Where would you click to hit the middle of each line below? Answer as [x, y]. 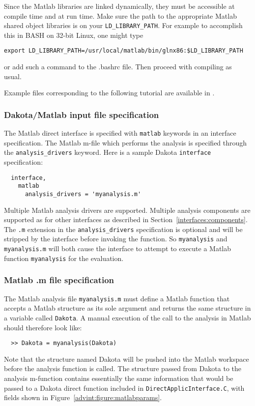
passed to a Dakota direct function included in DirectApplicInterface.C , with [124, 388]
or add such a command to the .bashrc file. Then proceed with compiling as [118, 67]
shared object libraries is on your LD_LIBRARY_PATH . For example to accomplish [123, 25]
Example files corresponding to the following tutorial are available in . [109, 93]
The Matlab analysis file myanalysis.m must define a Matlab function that [117, 298]
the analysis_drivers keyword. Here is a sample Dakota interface [108, 152]
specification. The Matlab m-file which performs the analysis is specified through [126, 142]
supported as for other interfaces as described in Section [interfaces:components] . [126, 219]
